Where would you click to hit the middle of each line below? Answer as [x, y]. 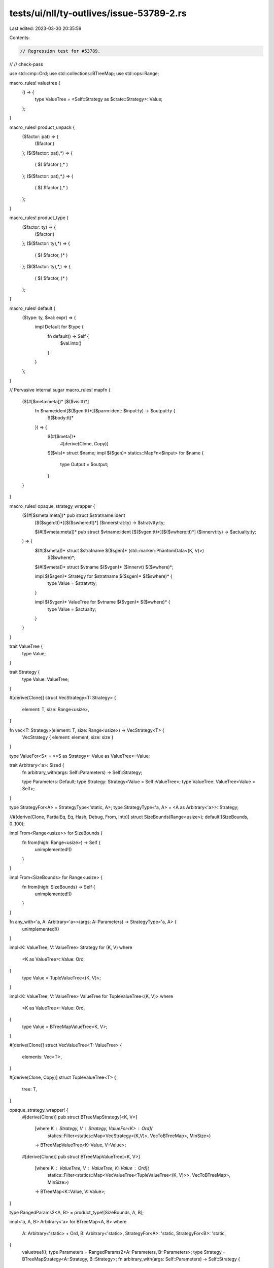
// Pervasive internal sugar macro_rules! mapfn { [60, 390]
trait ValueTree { [26, 646]
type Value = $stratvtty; [72, 583]
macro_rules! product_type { [39, 218]
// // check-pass [26, 64]
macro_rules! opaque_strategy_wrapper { [52, 506]
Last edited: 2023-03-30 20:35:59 [45, 28]
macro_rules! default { [32, 308]
